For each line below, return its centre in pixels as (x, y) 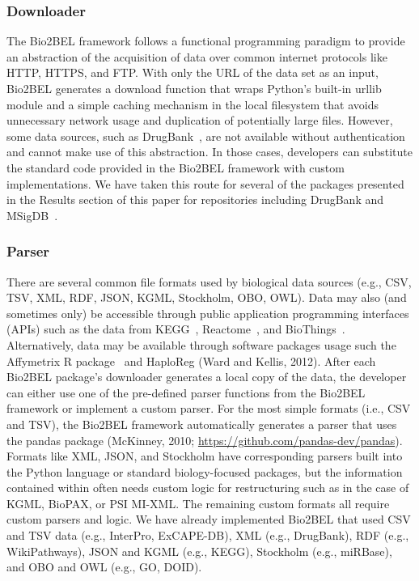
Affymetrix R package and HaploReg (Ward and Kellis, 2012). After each (191, 360)
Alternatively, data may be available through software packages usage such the (201, 344)
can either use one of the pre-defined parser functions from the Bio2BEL (186, 392)
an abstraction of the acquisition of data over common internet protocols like (197, 56)
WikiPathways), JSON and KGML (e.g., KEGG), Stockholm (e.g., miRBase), (199, 551)
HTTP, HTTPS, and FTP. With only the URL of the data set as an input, (193, 72)
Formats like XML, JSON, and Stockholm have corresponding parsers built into (205, 456)
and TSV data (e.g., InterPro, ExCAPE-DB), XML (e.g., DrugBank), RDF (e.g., (208, 535)
